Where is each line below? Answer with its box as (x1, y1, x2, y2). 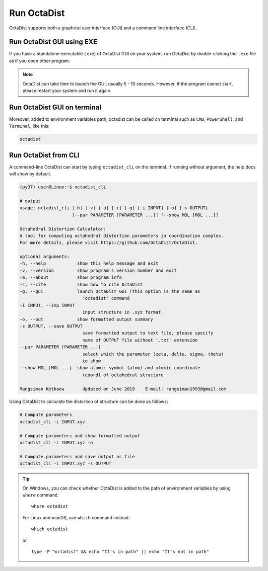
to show (82, 358, 101, 364)
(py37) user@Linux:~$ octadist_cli (19, 184, 106, 190)
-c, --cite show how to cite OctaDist (19, 281, 143, 287)
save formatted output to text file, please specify (82, 330, 213, 336)
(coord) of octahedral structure (82, 372, 164, 378)
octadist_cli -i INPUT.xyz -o (19, 440, 93, 446)
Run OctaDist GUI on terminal (9, 103, 102, 111)
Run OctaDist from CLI (9, 151, 79, 159)
